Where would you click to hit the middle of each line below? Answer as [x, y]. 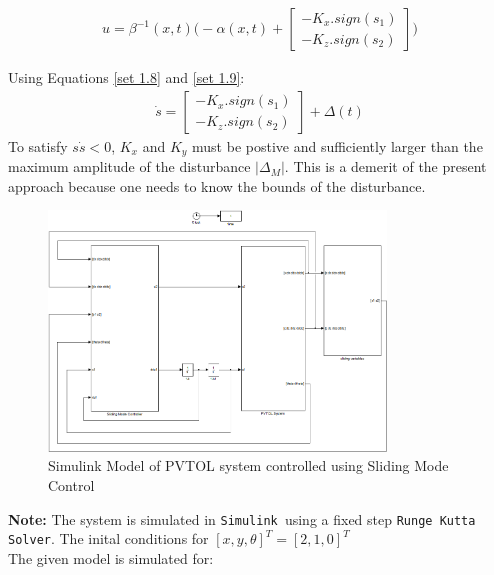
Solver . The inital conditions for [108, 538]
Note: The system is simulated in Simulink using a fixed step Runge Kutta [242, 518]
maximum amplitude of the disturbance [129, 166]
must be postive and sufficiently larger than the [337, 145]
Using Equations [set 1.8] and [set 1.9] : [126, 77]
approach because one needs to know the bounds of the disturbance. [217, 185]
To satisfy [38, 145]
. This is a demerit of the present [385, 166]
